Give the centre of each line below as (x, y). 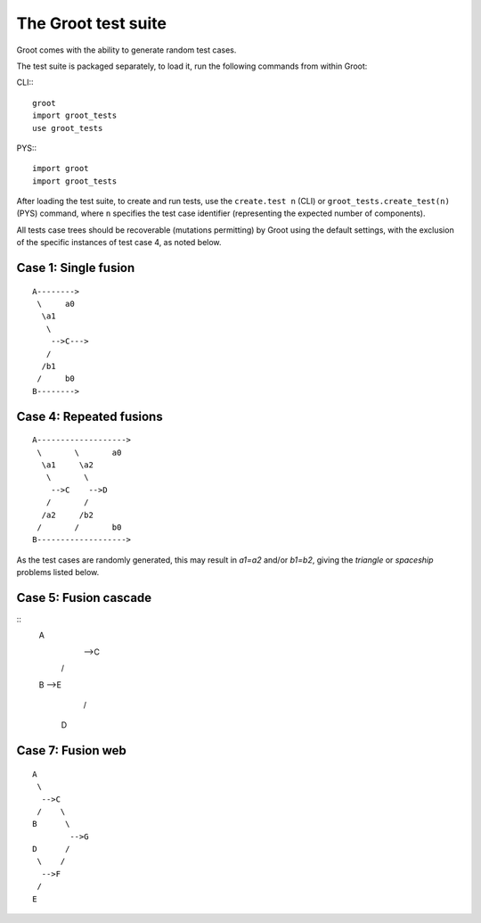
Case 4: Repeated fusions (90, 416)
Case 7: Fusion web (71, 750)
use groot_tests (68, 128)
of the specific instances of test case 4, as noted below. (119, 243)
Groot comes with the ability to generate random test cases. (126, 50)
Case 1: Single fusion (76, 268)
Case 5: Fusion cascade (84, 597)
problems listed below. (58, 573)
